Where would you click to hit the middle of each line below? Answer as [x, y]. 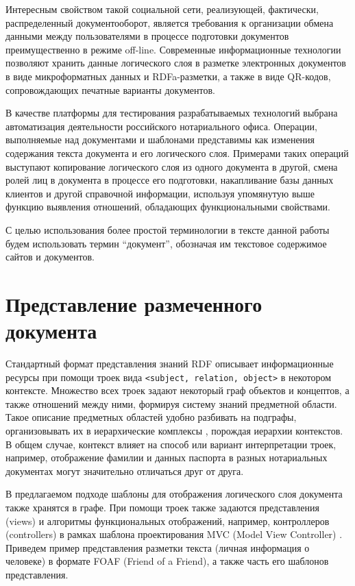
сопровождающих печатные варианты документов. [110, 89]
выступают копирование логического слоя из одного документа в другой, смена [172, 166]
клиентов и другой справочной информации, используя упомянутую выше [160, 193]
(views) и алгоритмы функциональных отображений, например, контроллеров [168, 521]
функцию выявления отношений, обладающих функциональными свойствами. [168, 207]
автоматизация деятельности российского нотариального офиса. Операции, [161, 126]
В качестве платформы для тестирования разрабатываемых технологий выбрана [172, 113]
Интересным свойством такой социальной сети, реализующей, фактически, [162, 9]
